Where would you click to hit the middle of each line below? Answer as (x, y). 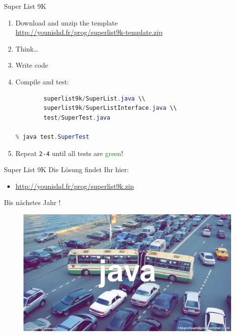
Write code (32, 65)
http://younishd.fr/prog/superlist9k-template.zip (89, 32)
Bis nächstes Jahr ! (32, 202)
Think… (27, 48)
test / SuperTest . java (77, 117)
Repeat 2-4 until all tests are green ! (69, 153)
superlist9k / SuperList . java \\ (94, 98)
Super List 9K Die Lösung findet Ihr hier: (66, 169)
